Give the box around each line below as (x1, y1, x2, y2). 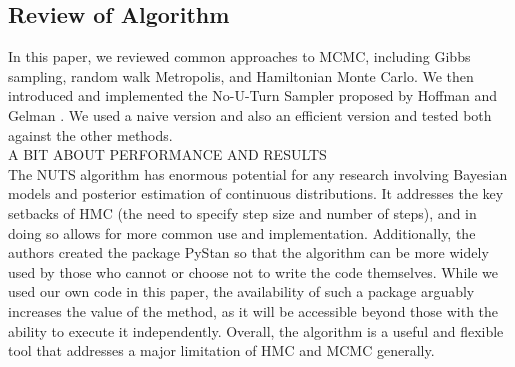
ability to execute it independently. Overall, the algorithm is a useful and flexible (8, 320, 504, 341)
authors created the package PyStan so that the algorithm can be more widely (8, 242, 489, 263)
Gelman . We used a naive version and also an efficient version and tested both (8, 104, 492, 125)
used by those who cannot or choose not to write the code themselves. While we (8, 261, 498, 282)
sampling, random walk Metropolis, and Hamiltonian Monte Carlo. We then (8, 65, 474, 86)
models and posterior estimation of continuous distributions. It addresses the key (8, 183, 504, 204)
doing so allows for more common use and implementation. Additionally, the (8, 222, 476, 243)
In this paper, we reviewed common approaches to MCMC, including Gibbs (8, 46, 471, 67)
